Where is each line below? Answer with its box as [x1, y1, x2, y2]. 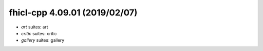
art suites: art [21, 24, 48, 30]
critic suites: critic [21, 30, 57, 36]
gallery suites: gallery [21, 38, 65, 43]
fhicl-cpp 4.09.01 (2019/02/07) [9, 7, 138, 18]
